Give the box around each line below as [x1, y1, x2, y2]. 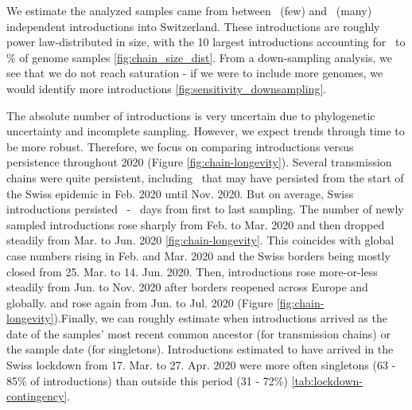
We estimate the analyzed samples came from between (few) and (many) [6, 2, 372, 18]
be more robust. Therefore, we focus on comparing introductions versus [6, 138, 354, 154]
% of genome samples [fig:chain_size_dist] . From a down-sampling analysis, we [6, 49, 392, 65]
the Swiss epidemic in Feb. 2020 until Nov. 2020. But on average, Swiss [6, 185, 354, 201]
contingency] [6, 388, 68, 404]
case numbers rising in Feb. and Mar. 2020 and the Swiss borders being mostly [6, 247, 391, 264]
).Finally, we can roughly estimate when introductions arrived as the [53, 310, 387, 326]
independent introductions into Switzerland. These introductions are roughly [6, 18, 380, 34]
